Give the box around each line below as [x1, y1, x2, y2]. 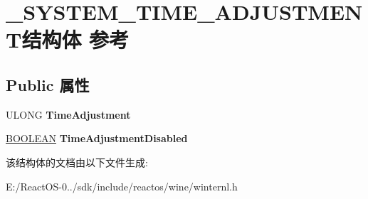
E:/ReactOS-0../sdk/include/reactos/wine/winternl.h [6, 178, 238, 193]
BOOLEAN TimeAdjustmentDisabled [6, 131, 188, 146]
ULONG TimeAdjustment [6, 107, 131, 122]
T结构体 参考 [6, 25, 130, 54]
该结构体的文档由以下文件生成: [6, 154, 148, 169]
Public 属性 [6, 73, 90, 95]
